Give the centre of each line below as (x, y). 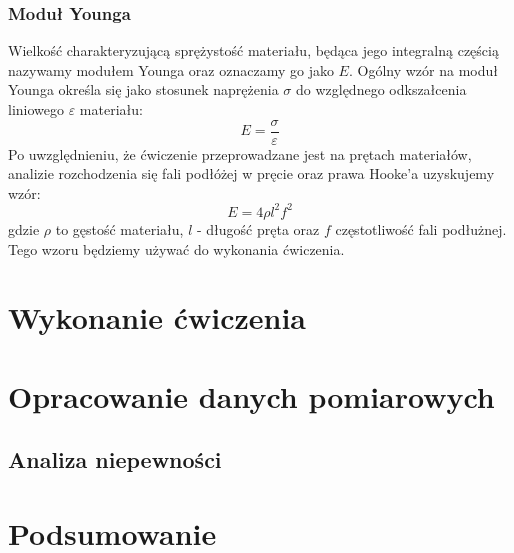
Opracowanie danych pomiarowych (251, 395)
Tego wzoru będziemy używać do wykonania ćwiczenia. (176, 248)
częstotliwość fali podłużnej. (421, 228)
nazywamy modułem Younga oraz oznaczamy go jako (171, 69)
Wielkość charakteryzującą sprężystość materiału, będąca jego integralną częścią (253, 50)
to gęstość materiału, (119, 228)
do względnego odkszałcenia (381, 89)
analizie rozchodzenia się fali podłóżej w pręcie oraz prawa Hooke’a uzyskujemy (251, 173)
